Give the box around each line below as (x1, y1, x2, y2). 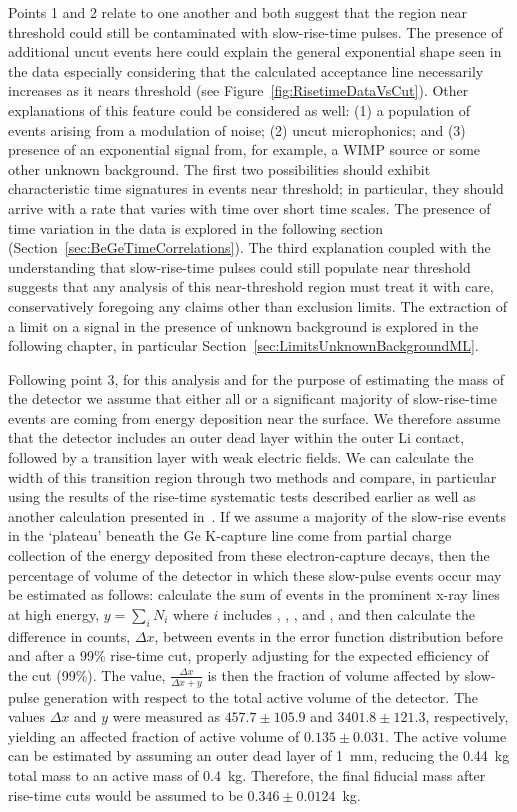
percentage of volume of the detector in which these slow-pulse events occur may (8, 564, 502, 585)
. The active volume (384, 725, 507, 746)
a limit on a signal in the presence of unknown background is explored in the (8, 315, 479, 336)
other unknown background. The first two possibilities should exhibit (8, 158, 431, 179)
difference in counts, (8, 625, 131, 646)
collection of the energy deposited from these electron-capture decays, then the (8, 545, 490, 566)
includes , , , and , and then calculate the (222, 603, 476, 624)
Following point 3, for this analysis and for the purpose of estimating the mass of (8, 368, 504, 389)
